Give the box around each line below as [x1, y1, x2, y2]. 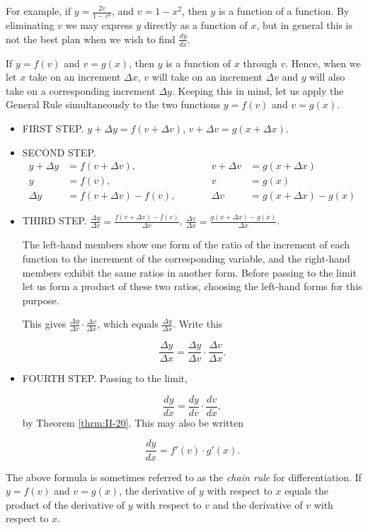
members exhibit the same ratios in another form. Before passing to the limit [22, 265, 357, 280]
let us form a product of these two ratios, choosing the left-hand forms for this [22, 279, 362, 294]
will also [309, 69, 345, 84]
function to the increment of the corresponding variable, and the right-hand [22, 250, 350, 265]
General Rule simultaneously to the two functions [6, 97, 221, 112]
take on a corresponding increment [6, 83, 156, 98]
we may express [65, 18, 133, 33]
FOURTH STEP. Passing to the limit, [22, 371, 188, 386]
